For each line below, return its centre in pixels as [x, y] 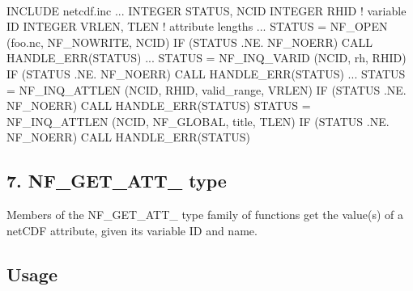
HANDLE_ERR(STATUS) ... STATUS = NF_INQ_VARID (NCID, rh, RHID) [206, 58]
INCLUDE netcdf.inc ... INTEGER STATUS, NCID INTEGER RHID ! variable [206, 10]
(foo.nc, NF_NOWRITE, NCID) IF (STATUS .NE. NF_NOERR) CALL [189, 42]
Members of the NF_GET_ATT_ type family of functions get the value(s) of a [205, 215]
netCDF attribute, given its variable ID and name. [132, 230]
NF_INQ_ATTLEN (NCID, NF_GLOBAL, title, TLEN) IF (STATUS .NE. [198, 121]
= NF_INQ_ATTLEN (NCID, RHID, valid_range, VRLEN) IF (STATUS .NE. [206, 89]
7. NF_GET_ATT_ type [117, 181]
